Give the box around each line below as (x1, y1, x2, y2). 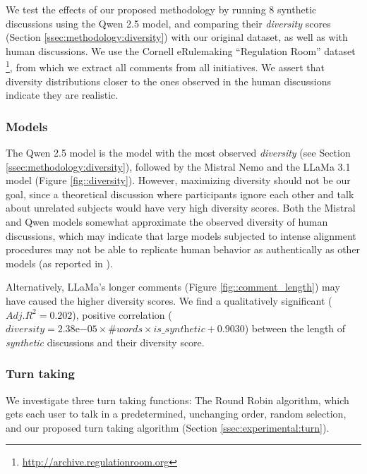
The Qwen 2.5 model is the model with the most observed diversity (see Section (6, 145, 351, 160)
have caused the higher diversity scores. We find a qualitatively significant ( (6, 293, 332, 308)
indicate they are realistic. (6, 87, 119, 102)
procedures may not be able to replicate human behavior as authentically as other (6, 242, 361, 257)
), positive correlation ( (72, 307, 172, 322)
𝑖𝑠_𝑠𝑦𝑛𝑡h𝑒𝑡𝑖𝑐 (153, 324, 205, 335)
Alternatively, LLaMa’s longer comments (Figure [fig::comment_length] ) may (6, 279, 340, 294)
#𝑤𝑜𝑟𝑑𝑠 (108, 324, 143, 335)
